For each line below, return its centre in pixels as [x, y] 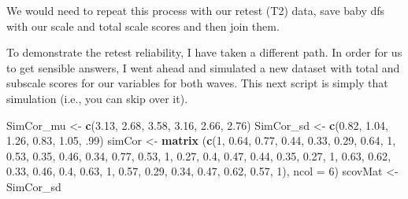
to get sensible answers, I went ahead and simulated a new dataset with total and [203, 67]
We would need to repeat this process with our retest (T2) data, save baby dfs [196, 10]
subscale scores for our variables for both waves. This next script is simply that [197, 83]
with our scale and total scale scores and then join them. [143, 26]
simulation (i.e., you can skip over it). [97, 98]
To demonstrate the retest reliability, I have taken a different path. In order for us [204, 52]
